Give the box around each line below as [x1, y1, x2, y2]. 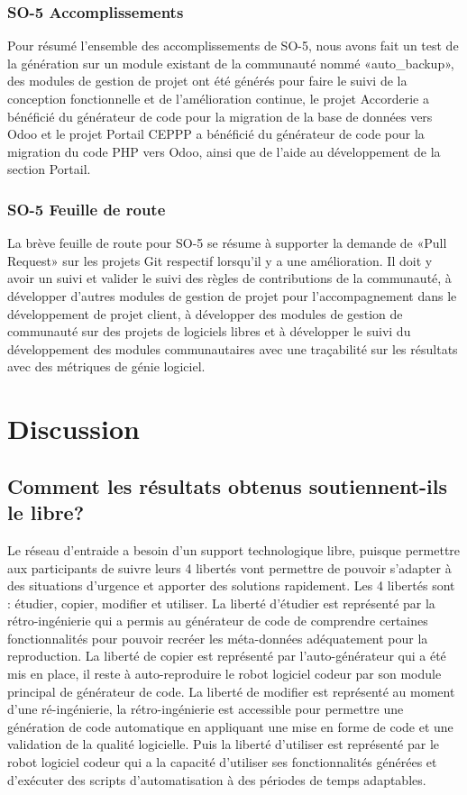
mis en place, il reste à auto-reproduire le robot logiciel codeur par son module [7, 664, 442, 683]
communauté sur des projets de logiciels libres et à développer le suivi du [7, 322, 411, 341]
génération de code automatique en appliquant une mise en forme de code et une [7, 717, 453, 736]
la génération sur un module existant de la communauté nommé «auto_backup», [7, 53, 454, 72]
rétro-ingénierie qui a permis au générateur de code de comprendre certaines [7, 611, 428, 630]
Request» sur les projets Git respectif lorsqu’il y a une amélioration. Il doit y [7, 251, 433, 270]
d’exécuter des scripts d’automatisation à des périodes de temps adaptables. [7, 770, 426, 789]
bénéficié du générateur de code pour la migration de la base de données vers [7, 106, 433, 125]
